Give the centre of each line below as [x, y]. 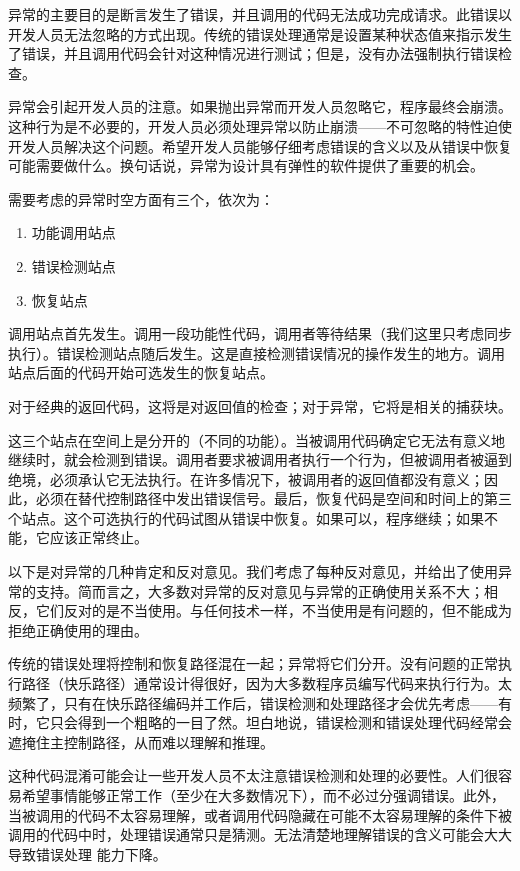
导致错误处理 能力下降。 [87, 853]
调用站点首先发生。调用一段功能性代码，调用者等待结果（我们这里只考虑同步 [260, 333]
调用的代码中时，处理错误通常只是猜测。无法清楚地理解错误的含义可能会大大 [260, 834]
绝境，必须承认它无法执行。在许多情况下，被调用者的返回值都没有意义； [246, 478]
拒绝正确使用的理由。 [78, 629]
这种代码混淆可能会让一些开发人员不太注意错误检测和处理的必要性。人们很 [253, 775]
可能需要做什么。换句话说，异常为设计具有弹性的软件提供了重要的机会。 [246, 165]
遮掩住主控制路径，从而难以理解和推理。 [141, 741]
